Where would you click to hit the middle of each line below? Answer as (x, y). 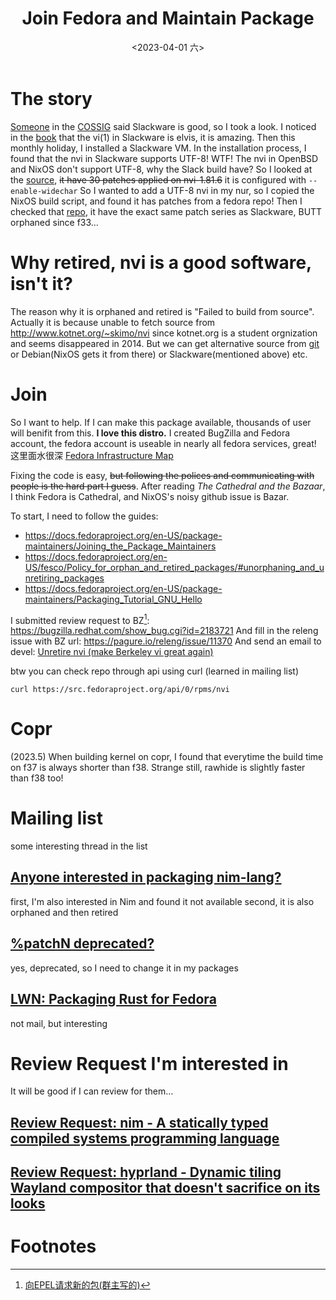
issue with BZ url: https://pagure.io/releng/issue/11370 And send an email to (166, 641)
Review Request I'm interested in (149, 1063)
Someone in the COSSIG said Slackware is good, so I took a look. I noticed (163, 126)
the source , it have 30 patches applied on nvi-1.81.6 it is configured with (158, 179)
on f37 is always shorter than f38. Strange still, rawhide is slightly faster (158, 768)
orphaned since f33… (54, 222)
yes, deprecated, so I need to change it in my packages (124, 968)
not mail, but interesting (59, 1023)
